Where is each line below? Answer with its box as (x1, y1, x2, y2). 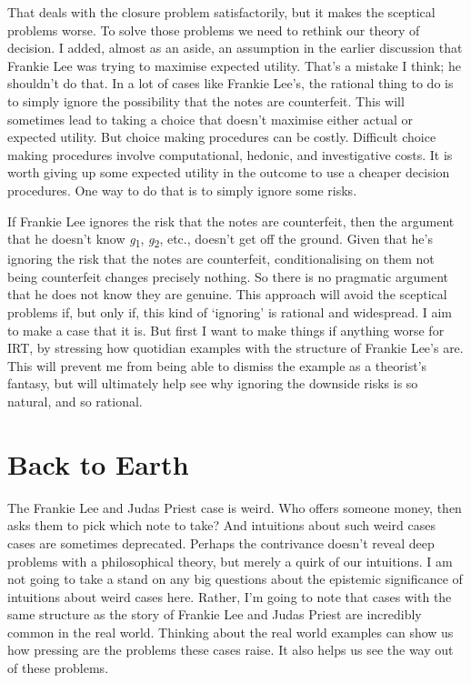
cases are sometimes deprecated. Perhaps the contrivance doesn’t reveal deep (7, 533, 435, 552)
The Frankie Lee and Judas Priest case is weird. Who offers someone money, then (7, 497, 462, 517)
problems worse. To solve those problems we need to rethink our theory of (7, 20, 420, 39)
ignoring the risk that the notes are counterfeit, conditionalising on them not (7, 249, 435, 268)
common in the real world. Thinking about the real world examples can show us (7, 622, 454, 641)
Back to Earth (7, 445, 189, 482)
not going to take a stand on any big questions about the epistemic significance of (7, 569, 463, 588)
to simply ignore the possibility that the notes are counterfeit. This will (7, 91, 405, 110)
